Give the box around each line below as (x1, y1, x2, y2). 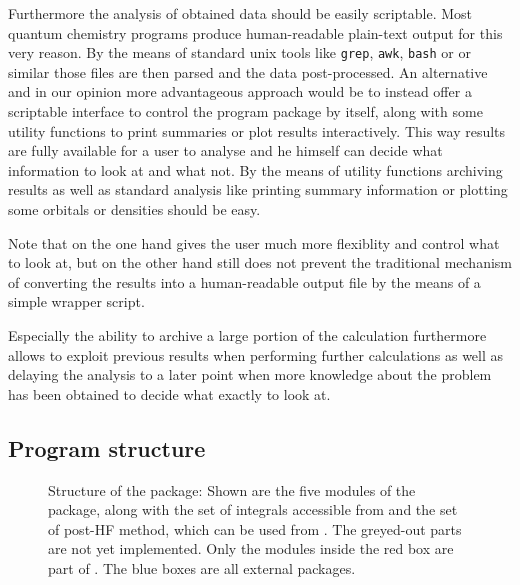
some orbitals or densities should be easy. (8, 199, 261, 219)
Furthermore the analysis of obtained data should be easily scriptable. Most (8, 3, 473, 23)
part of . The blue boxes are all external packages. (48, 557, 356, 578)
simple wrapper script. (8, 291, 145, 312)
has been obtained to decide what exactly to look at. (8, 383, 331, 404)
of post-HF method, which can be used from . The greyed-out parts (48, 518, 462, 539)
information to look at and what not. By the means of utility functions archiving (8, 159, 503, 180)
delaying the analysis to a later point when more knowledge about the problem (8, 364, 492, 385)
